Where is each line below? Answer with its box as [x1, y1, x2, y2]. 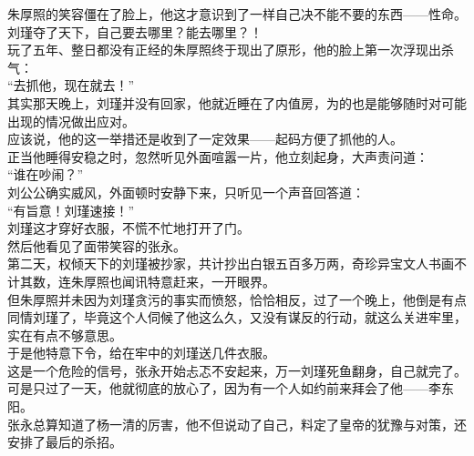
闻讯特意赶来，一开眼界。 [121, 271, 275, 290]
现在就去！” [64, 76, 135, 95]
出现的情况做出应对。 [7, 111, 135, 130]
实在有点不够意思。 [7, 325, 122, 344]
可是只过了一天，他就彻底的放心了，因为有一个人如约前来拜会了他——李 [7, 379, 441, 398]
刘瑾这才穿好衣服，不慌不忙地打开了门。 [7, 218, 250, 238]
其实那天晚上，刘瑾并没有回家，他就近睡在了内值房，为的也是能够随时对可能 [7, 93, 467, 112]
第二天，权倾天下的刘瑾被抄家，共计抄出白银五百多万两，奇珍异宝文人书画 [7, 254, 454, 273]
